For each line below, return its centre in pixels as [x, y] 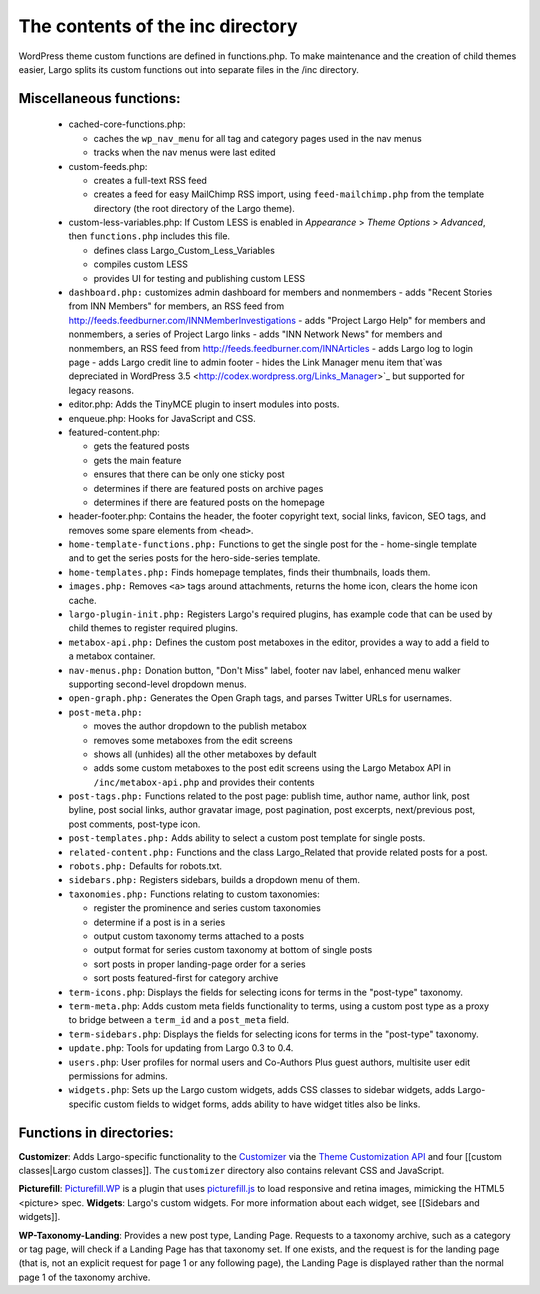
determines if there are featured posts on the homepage [209, 502]
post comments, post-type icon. [134, 824]
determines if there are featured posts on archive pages [208, 488]
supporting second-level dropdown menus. [157, 684]
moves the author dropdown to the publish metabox [200, 726]
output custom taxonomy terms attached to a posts [199, 936]
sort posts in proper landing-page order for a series [199, 964]
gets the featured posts [141, 446]
